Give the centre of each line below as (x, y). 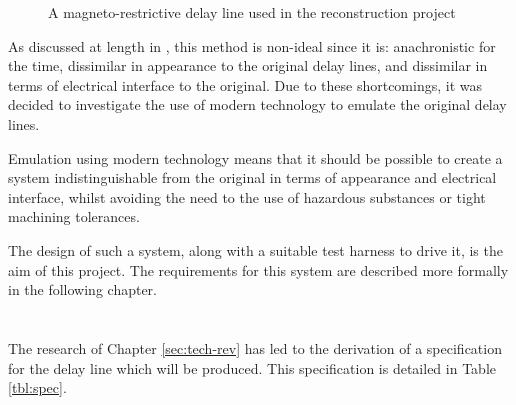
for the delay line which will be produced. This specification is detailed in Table (252, 367)
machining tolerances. (74, 216)
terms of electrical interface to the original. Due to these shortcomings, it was (245, 84)
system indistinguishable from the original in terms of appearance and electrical (252, 177)
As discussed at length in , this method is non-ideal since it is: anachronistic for (252, 45)
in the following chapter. (83, 289)
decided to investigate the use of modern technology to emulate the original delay (257, 104)
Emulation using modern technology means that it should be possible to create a (255, 157)
